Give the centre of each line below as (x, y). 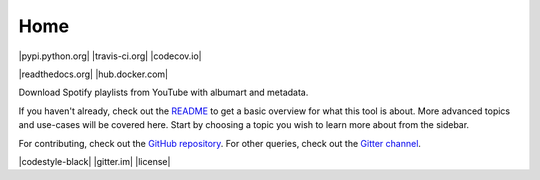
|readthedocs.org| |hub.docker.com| (93, 74)
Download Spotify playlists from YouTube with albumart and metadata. (163, 92)
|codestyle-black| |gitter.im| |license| (94, 161)
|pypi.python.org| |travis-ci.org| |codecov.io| (110, 56)
